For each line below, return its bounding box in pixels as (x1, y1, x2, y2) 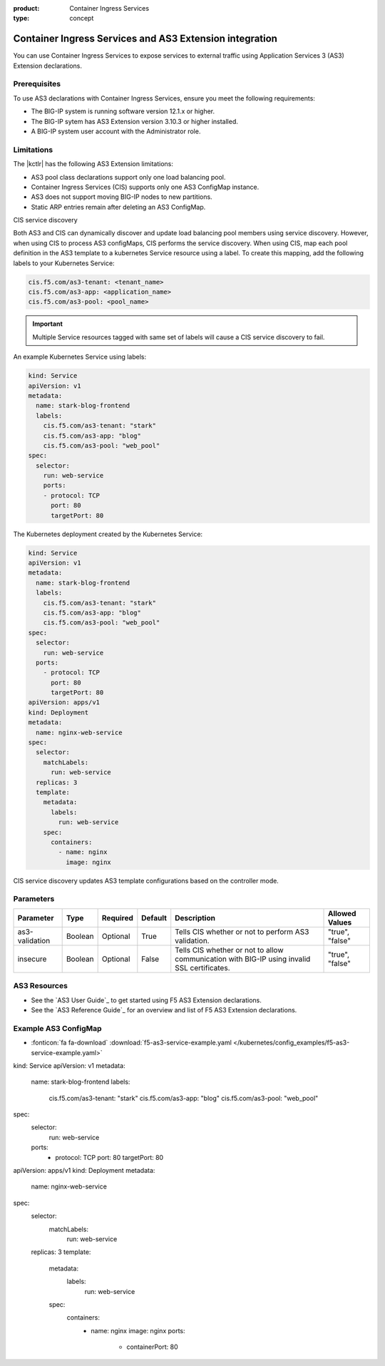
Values (327, 917, 352, 927)
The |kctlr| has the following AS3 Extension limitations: (13, 160, 174, 168)
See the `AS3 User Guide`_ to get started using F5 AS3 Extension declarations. (31, 995, 262, 1005)
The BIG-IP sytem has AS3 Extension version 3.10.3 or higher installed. (31, 117, 239, 125)
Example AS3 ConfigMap (13, 1023, 103, 1033)
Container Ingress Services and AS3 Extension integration (13, 33, 278, 45)
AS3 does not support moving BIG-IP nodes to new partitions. (31, 192, 213, 201)
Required (101, 913, 133, 923)
